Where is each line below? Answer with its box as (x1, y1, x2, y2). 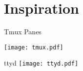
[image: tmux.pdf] (4, 44, 63, 51)
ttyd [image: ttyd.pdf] (4, 58, 79, 68)
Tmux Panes (4, 26, 41, 37)
